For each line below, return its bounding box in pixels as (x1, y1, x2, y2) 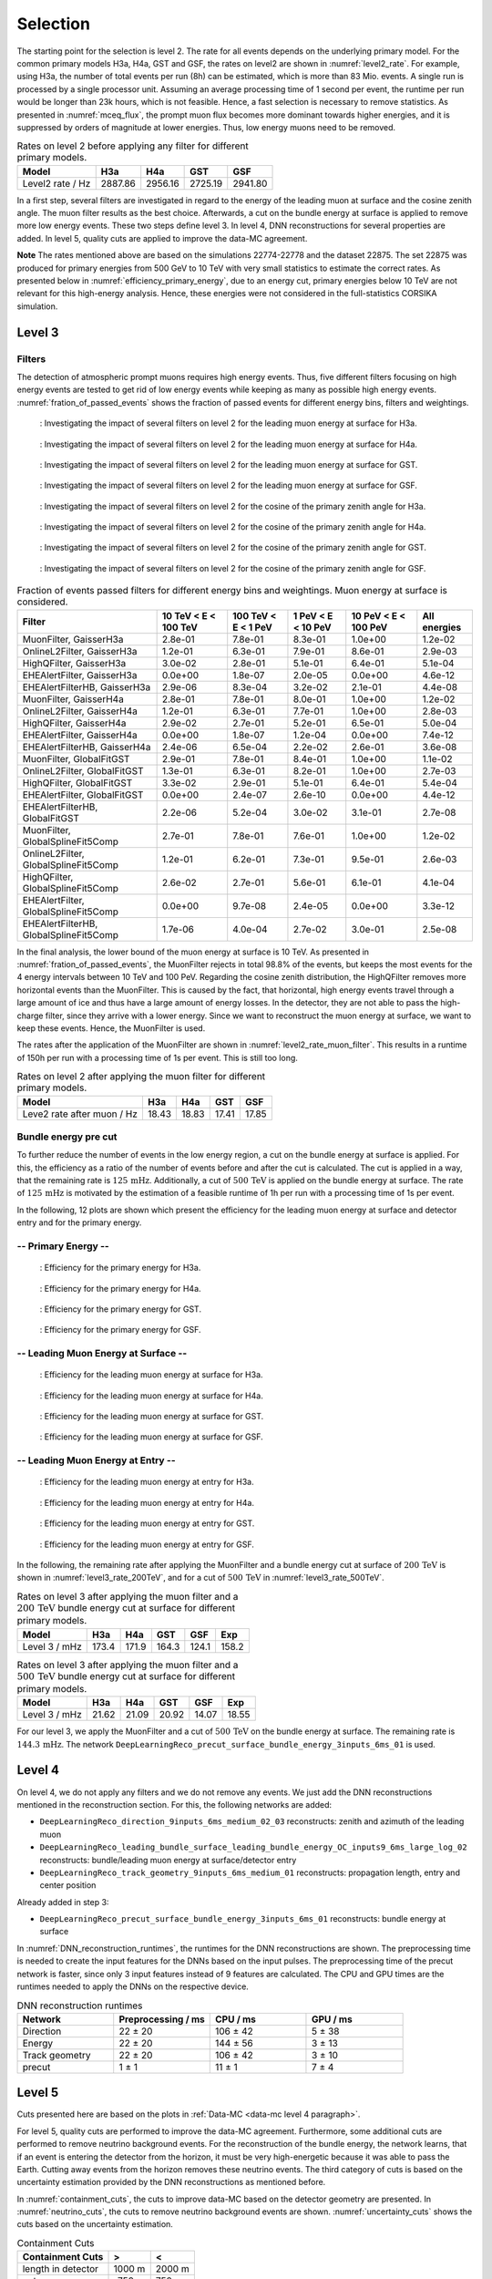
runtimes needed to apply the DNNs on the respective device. (16, 1981, 250, 1992)
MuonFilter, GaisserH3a (22, 633, 124, 645)
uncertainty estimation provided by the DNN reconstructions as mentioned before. (16, 2177, 326, 2188)
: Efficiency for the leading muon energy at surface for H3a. (39, 1369, 263, 1380)
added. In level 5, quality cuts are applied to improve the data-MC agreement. (16, 232, 308, 243)
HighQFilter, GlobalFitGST (22, 776, 133, 789)
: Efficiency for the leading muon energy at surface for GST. (39, 1411, 264, 1422)
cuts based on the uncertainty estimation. (16, 2219, 173, 2230)
